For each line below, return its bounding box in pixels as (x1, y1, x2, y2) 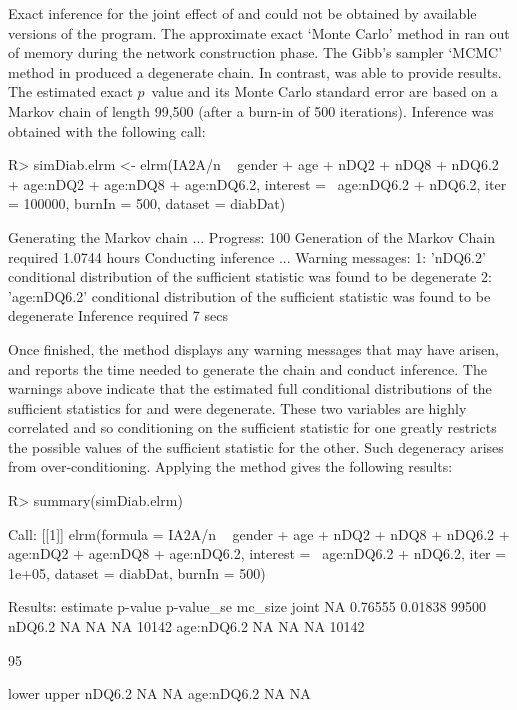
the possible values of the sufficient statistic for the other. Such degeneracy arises (8, 436, 504, 457)
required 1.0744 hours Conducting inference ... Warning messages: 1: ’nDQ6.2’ (8, 246, 486, 267)
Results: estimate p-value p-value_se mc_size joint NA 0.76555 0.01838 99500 (8, 596, 487, 617)
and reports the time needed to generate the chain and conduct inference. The (8, 358, 487, 379)
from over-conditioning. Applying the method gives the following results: (8, 456, 453, 477)
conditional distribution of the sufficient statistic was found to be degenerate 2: (8, 266, 492, 287)
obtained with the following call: (8, 120, 206, 141)
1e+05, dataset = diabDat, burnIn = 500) (8, 562, 266, 583)
